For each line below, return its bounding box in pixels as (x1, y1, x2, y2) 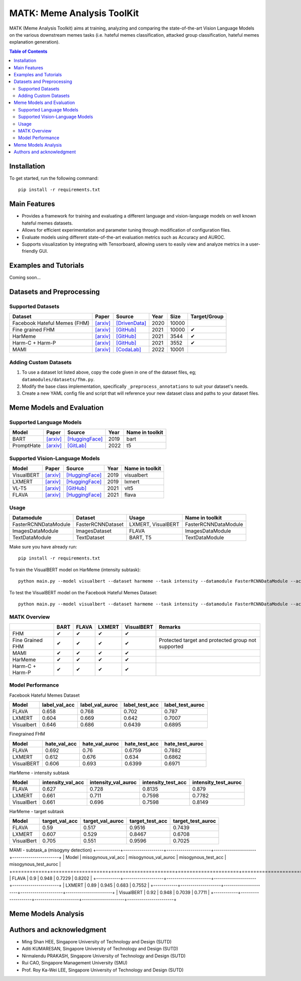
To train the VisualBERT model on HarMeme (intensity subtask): (9, 567, 141, 573)
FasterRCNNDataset (76, 520, 124, 527)
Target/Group (191, 313, 224, 320)
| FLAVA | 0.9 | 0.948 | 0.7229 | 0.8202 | (9, 875, 92, 881)
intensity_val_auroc (89, 779, 137, 786)
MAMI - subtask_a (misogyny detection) (9, 847, 92, 853)
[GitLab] (67, 442, 87, 449)
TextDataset (76, 534, 105, 541)
